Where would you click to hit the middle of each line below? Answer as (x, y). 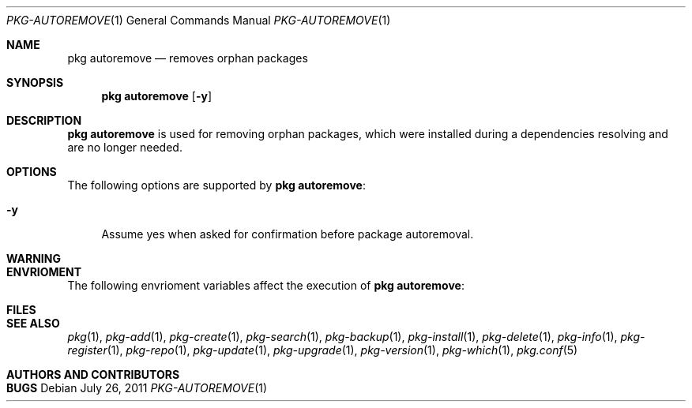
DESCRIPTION (44, 120)
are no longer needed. (125, 147)
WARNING (34, 258)
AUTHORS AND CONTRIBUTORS (93, 374)
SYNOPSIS (35, 82)
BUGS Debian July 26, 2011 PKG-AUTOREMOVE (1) (137, 388)
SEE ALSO (33, 323)
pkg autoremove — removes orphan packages (188, 58)
